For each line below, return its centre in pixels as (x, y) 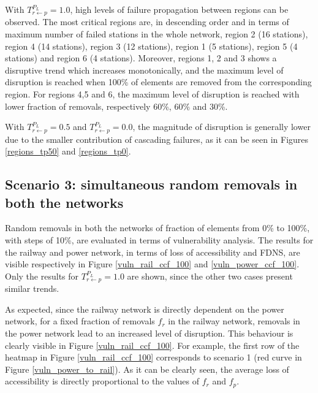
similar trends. (32, 288)
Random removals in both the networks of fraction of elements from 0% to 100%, (157, 228)
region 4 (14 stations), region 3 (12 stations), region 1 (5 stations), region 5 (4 (151, 46)
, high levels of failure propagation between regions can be (179, 9)
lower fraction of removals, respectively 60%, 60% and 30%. (116, 106)
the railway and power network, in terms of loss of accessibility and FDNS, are (153, 252)
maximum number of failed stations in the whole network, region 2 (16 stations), (157, 34)
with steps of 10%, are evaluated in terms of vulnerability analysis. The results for (159, 240)
